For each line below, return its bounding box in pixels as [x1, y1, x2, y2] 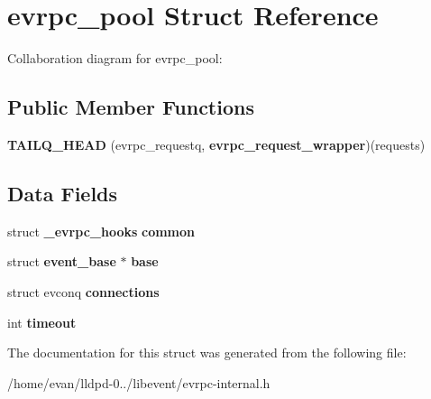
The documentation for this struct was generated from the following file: [7, 343, 407, 362]
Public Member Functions [7, 93, 254, 121]
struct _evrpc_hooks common [7, 221, 196, 240]
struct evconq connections [7, 282, 160, 301]
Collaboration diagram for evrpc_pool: [7, 49, 223, 68]
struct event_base [7, 252, 116, 271]
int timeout [7, 312, 77, 331]
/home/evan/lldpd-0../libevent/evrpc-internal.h [7, 373, 271, 392]
